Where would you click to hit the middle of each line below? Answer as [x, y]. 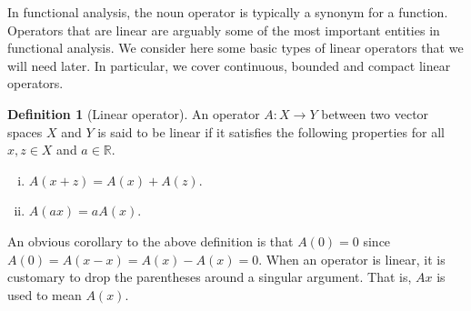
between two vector [375, 113]
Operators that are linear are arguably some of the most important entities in [224, 30]
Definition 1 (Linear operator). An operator [134, 113]
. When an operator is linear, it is [352, 259]
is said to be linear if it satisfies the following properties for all [271, 131]
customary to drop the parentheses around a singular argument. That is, [210, 277]
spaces [25, 131]
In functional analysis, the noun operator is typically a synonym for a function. [228, 12]
